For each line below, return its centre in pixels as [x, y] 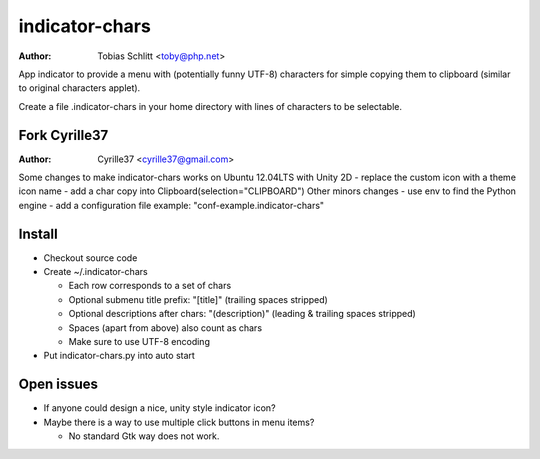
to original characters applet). [79, 88]
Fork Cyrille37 [63, 135]
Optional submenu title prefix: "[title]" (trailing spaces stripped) [198, 299]
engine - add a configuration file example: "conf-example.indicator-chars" [171, 205]
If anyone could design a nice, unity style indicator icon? [159, 408]
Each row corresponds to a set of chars [150, 286]
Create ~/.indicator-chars [96, 272]
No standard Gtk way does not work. [144, 436]
